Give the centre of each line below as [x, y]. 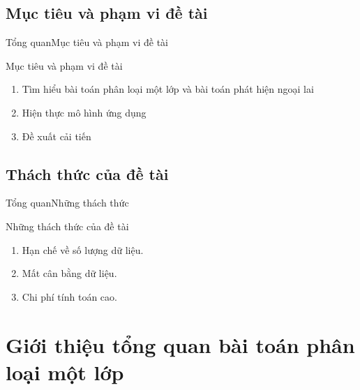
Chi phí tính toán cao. [69, 296]
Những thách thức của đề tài [67, 226]
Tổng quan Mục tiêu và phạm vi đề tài [87, 42]
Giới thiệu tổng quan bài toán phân [180, 344]
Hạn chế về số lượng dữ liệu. [83, 249]
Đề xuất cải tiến [57, 136]
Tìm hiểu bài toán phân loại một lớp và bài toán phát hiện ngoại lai [168, 89]
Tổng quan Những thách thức [67, 203]
